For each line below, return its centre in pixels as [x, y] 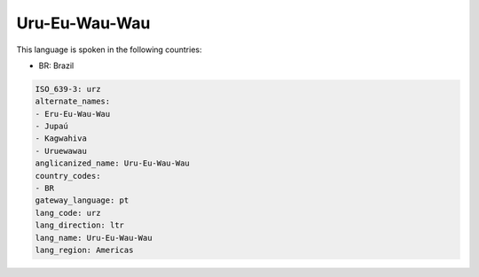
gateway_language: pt [82, 200]
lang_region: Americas [84, 250]
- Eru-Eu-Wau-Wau [73, 114]
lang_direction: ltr [79, 225]
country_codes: [68, 176]
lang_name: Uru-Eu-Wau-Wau [94, 238]
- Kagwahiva [61, 138]
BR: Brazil [56, 65]
